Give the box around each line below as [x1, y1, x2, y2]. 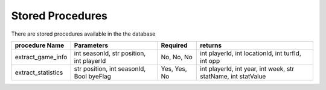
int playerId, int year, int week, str [200, 64, 295, 72]
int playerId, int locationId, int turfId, [200, 49, 301, 57]
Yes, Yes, [161, 64, 187, 72]
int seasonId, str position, [74, 49, 146, 57]
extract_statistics [14, 68, 63, 77]
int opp [200, 56, 220, 65]
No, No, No [161, 53, 193, 61]
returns [200, 41, 222, 50]
